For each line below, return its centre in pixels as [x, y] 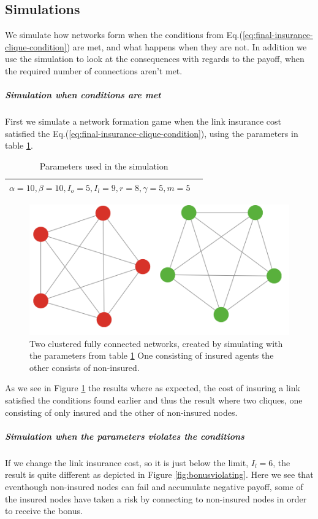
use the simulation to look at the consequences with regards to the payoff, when [155, 59]
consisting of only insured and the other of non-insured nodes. [121, 412]
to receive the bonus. [44, 511]
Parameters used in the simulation [104, 166]
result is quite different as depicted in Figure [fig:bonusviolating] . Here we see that [159, 474]
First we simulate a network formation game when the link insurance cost [143, 121]
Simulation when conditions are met [83, 95]
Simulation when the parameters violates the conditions [125, 436]
